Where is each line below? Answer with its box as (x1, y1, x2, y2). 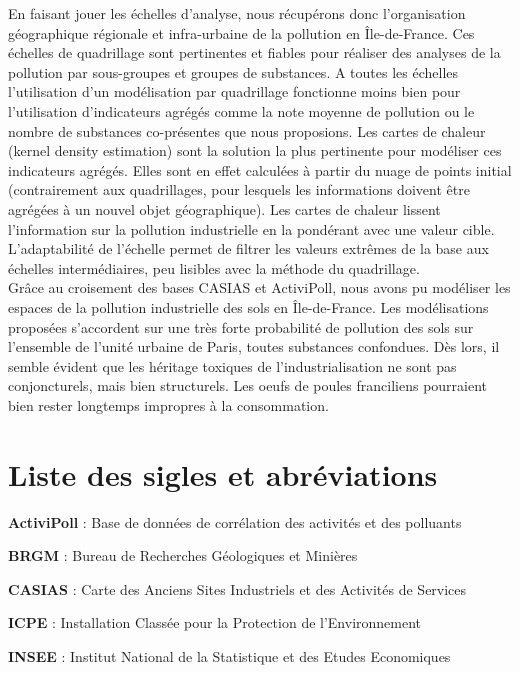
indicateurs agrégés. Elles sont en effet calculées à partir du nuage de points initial (8, 159, 512, 180)
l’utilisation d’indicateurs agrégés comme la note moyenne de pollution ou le (8, 100, 475, 121)
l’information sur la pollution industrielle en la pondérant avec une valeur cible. (8, 218, 495, 239)
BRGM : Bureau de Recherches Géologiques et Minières (8, 545, 358, 566)
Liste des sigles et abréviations (8, 453, 438, 494)
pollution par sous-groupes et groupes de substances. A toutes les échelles (8, 61, 459, 82)
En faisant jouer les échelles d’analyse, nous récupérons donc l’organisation (8, 3, 466, 23)
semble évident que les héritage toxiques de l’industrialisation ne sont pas (8, 355, 457, 376)
